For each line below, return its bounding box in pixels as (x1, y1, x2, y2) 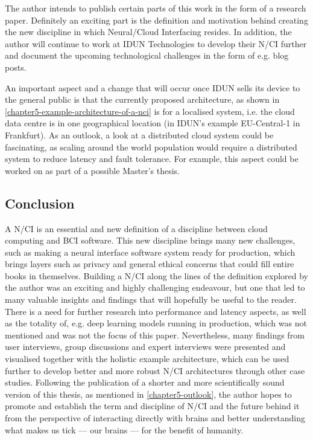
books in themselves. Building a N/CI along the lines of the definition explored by (5, 269, 309, 282)
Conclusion (5, 193, 75, 212)
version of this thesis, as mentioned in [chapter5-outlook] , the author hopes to (5, 387, 292, 400)
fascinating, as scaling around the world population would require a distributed (5, 140, 297, 153)
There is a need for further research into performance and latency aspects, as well (5, 305, 306, 317)
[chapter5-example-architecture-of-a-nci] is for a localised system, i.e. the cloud (5, 105, 295, 117)
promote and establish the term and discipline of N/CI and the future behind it (5, 400, 300, 412)
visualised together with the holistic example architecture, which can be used (5, 352, 289, 365)
